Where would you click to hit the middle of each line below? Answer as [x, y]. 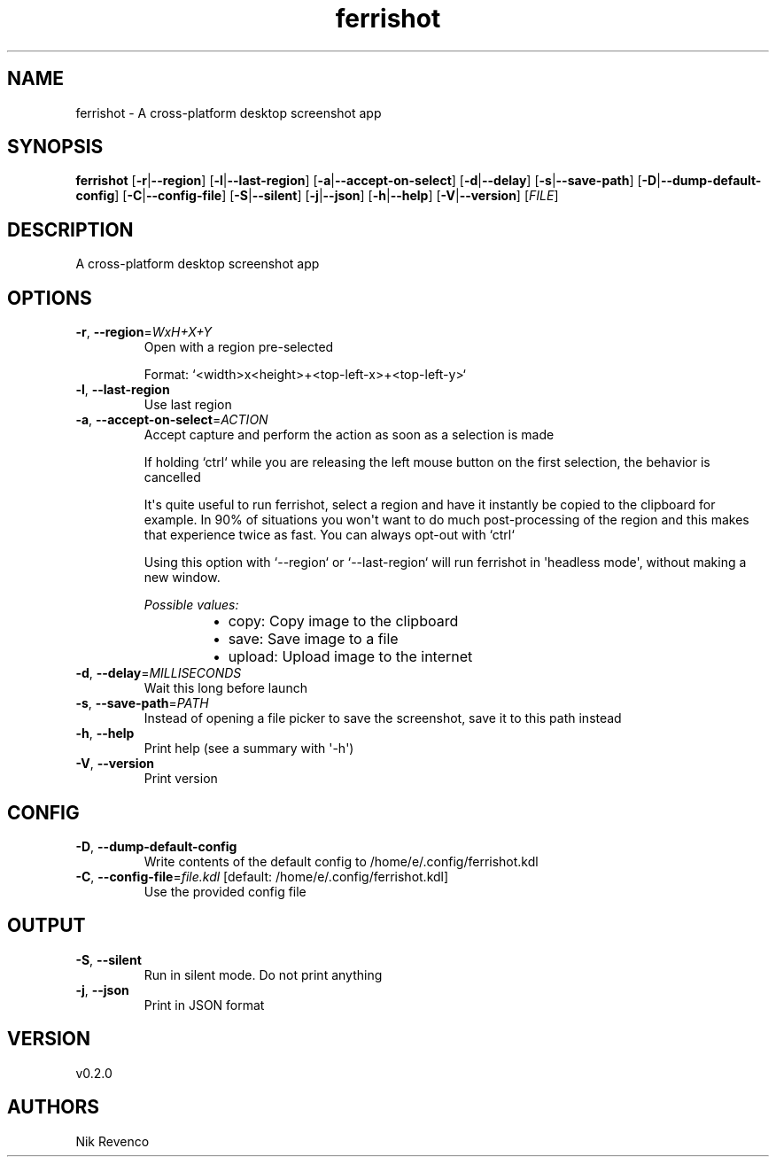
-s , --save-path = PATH [142, 703]
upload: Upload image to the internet [350, 657]
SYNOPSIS [55, 147]
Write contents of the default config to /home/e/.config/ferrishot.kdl [341, 861]
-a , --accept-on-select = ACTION [172, 420]
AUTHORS [54, 1107]
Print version [181, 779]
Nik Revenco [113, 1141]
